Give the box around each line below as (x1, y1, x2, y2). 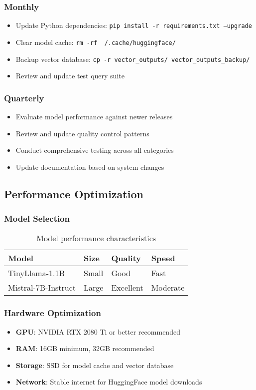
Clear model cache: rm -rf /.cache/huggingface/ (15, 36, 176, 47)
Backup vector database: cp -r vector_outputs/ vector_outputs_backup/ (15, 53, 250, 64)
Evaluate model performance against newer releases (15, 111, 173, 121)
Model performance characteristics (36, 232, 156, 244)
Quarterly (4, 91, 44, 104)
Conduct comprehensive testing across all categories (15, 145, 174, 155)
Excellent (111, 282, 143, 294)
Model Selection (4, 212, 70, 225)
